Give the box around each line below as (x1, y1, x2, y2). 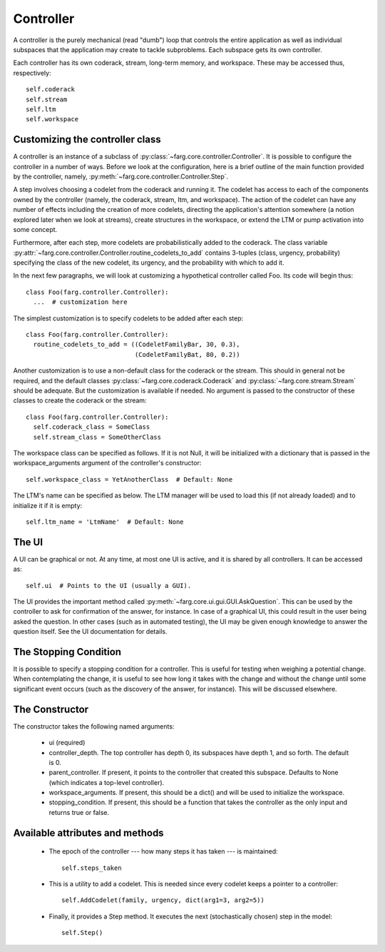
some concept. (13, 225, 58, 233)
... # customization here (33, 298, 128, 306)
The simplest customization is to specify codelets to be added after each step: (13, 314, 244, 323)
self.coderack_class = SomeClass (33, 423, 150, 431)
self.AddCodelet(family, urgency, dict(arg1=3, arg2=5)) (61, 896, 265, 904)
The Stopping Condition (13, 646, 121, 658)
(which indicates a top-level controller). (48, 778, 165, 786)
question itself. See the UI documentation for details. (13, 627, 168, 636)
